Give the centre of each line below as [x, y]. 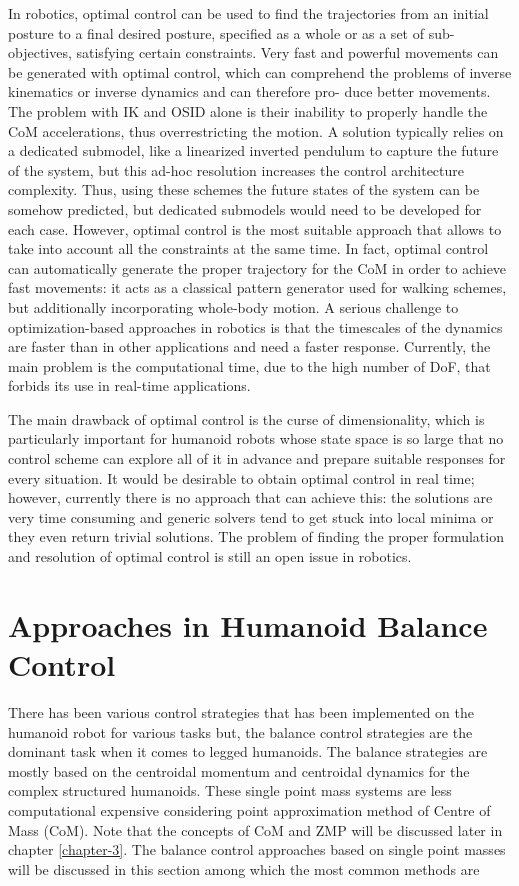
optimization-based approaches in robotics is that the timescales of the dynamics [255, 326]
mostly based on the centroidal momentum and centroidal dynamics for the [239, 770]
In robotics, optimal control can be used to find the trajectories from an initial [248, 13]
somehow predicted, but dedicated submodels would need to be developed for [245, 208]
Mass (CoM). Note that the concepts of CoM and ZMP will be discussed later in [255, 829]
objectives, [40, 52]
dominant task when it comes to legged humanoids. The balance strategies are [248, 751]
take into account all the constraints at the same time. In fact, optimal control [248, 248]
